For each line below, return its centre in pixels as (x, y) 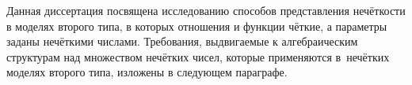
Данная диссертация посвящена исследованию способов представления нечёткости (206, 10)
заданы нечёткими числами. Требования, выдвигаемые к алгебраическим (182, 41)
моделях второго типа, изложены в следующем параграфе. (147, 72)
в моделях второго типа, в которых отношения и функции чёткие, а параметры (197, 26)
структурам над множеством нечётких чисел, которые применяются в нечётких (198, 56)
